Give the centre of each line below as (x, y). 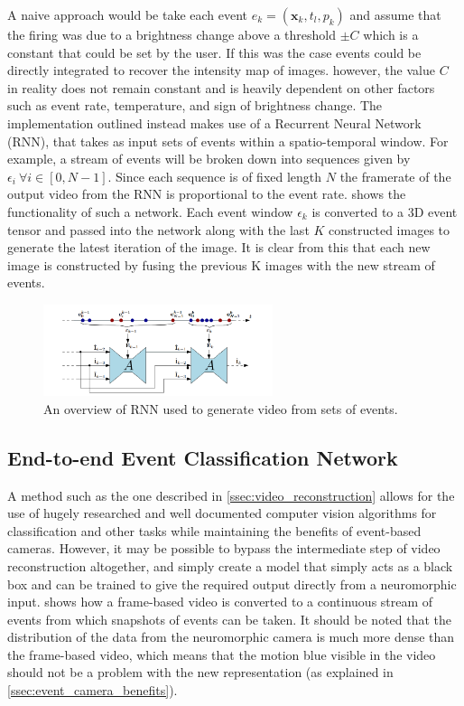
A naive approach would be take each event (128, 14)
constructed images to (390, 229)
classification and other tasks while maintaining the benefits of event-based (214, 530)
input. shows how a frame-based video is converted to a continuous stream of (220, 602)
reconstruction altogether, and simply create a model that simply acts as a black (230, 565)
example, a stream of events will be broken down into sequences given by (209, 159)
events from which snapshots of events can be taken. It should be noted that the (230, 619)
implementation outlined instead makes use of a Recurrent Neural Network (214, 122)
